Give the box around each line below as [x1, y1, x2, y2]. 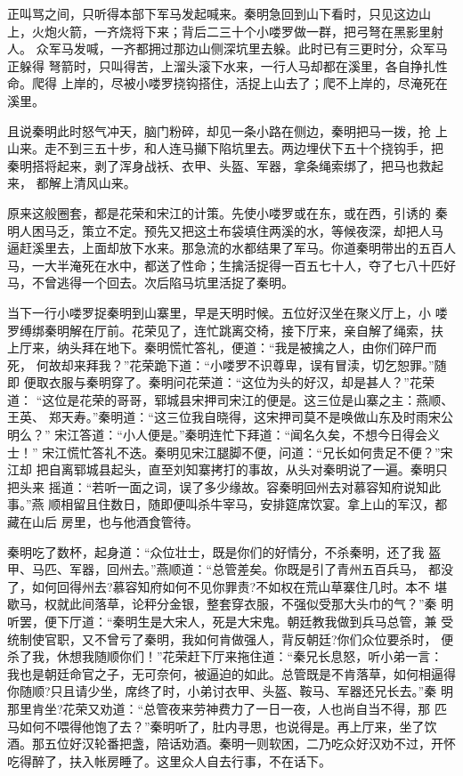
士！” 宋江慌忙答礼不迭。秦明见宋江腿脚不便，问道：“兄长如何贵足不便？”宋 [7, 442, 453, 461]
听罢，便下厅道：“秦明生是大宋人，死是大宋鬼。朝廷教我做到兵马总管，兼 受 [7, 612, 454, 630]
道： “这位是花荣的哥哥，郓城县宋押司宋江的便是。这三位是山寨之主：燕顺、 [7, 390, 454, 408]
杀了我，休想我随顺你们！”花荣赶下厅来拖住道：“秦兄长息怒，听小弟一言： [7, 647, 443, 666]
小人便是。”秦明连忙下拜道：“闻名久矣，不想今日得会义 [122, 425, 441, 444]
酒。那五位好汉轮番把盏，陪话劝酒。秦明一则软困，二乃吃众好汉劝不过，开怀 [7, 734, 456, 753]
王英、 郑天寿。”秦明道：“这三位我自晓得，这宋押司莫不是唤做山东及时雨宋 [7, 408, 441, 426]
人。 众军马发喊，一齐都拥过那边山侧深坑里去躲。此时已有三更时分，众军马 [7, 39, 448, 58]
